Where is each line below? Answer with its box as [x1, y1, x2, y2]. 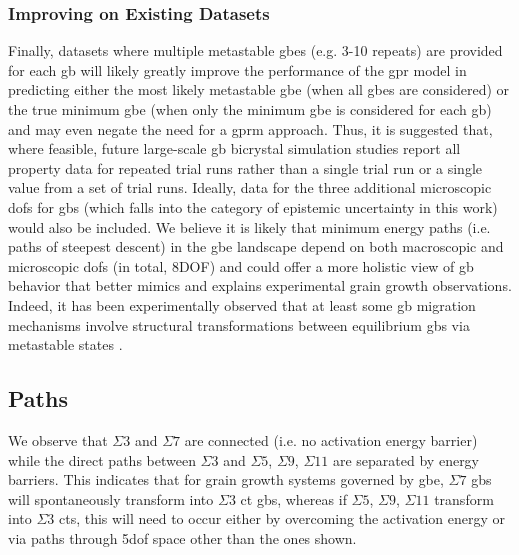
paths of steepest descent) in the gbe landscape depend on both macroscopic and [8, 236, 504, 257]
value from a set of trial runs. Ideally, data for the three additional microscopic [8, 177, 492, 198]
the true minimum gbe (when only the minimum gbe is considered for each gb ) [8, 99, 492, 119]
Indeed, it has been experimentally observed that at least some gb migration [8, 294, 476, 315]
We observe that [8, 429, 108, 450]
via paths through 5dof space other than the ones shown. [8, 527, 357, 548]
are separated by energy [332, 449, 480, 470]
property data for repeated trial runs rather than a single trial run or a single [8, 157, 482, 178]
